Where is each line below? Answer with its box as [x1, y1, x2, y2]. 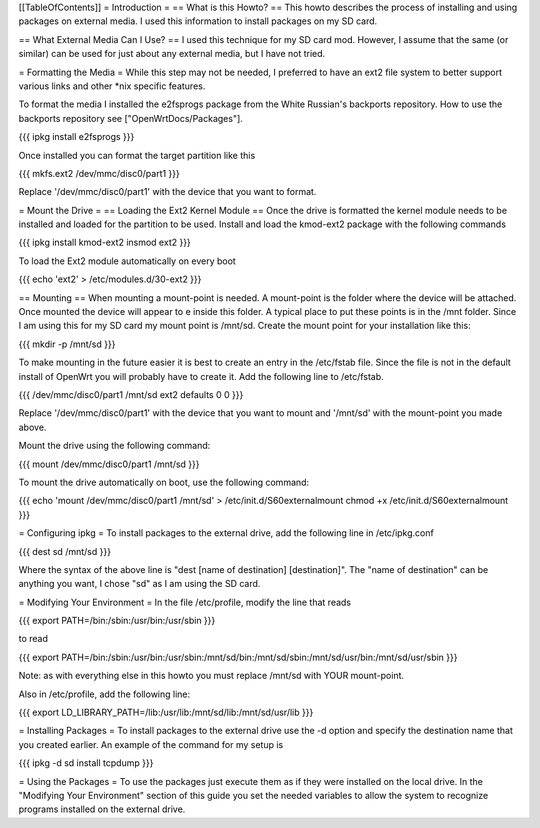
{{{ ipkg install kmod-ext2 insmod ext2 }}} [18, 236, 192, 249]
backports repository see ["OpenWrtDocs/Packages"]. [18, 112, 244, 124]
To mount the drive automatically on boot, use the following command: [18, 476, 310, 488]
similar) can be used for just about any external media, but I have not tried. [18, 48, 326, 60]
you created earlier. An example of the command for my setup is [18, 738, 284, 750]
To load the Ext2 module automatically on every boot [18, 255, 237, 267]
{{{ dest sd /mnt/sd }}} [18, 545, 112, 557]
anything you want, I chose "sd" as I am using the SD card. [18, 578, 261, 590]
